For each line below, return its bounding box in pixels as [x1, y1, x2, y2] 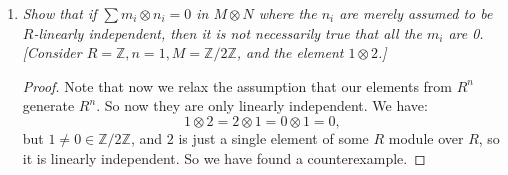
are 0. [448, 22, 484, 43]
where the [258, 3, 317, 23]
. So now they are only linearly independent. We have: [96, 95, 428, 116]
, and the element [236, 42, 344, 63]
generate [22, 95, 75, 116]
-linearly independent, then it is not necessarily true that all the [33, 22, 422, 43]
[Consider [22, 42, 82, 63]
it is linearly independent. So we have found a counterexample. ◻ [22, 147, 426, 168]
